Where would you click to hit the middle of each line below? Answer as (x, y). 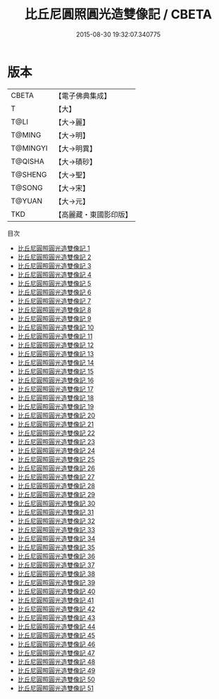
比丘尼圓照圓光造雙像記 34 (56, 539)
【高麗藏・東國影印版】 (93, 214)
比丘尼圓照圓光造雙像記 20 (56, 415)
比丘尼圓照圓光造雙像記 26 (56, 468)
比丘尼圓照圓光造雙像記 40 (56, 591)
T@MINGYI (29, 148)
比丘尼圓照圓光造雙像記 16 (56, 380)
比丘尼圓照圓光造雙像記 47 (56, 653)
